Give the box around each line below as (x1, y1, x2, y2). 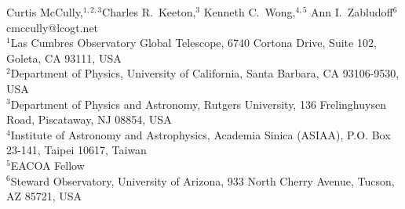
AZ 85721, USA (6, 188, 82, 204)
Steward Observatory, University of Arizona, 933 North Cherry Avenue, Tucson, (10, 172, 395, 189)
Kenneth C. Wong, (203, 4, 296, 20)
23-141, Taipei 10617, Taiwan (6, 142, 147, 158)
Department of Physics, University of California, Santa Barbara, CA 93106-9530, (10, 65, 400, 81)
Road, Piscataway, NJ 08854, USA (6, 111, 172, 128)
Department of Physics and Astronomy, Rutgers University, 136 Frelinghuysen (10, 95, 386, 112)
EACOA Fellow (10, 157, 85, 173)
